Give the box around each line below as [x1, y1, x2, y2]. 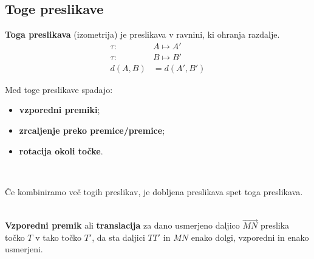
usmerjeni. [5, 243, 43, 255]
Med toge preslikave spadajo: [5, 83, 113, 95]
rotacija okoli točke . [19, 144, 103, 157]
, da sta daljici [92, 230, 145, 243]
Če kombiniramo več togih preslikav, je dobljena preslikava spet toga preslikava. [5, 185, 303, 198]
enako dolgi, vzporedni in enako [191, 230, 309, 243]
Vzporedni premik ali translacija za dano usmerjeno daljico [5, 219, 240, 232]
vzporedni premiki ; [19, 103, 100, 116]
